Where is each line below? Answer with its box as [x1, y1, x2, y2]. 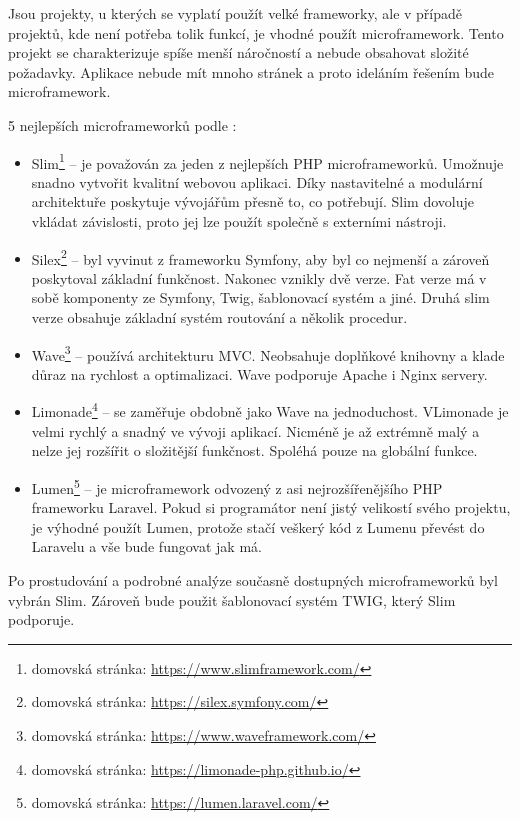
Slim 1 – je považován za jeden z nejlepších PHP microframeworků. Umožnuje [31, 149, 504, 173]
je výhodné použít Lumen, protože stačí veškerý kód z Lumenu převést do [31, 516, 485, 537]
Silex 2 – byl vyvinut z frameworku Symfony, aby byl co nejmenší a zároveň [31, 245, 490, 269]
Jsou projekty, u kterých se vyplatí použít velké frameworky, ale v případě [8, 3, 463, 23]
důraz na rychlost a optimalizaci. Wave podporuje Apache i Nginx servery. [31, 363, 488, 384]
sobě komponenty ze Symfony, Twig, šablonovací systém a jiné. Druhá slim [31, 287, 490, 308]
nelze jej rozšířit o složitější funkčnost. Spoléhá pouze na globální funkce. [31, 440, 478, 461]
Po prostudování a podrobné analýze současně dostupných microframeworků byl [8, 569, 498, 590]
